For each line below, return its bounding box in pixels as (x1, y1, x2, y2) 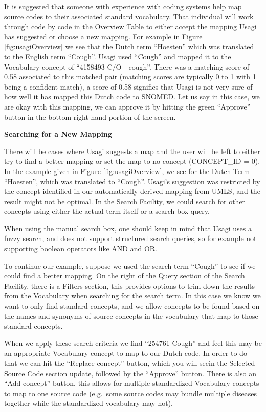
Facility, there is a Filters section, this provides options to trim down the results (4, 280, 255, 291)
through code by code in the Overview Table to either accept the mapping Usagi (4, 21, 257, 32)
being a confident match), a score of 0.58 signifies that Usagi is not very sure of (4, 81, 253, 92)
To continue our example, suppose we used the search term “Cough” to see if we (4, 260, 256, 271)
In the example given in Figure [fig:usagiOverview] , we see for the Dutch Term (4, 165, 250, 176)
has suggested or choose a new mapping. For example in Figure (4, 31, 203, 41)
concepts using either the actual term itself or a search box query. (4, 206, 210, 216)
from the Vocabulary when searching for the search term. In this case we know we (4, 290, 261, 301)
